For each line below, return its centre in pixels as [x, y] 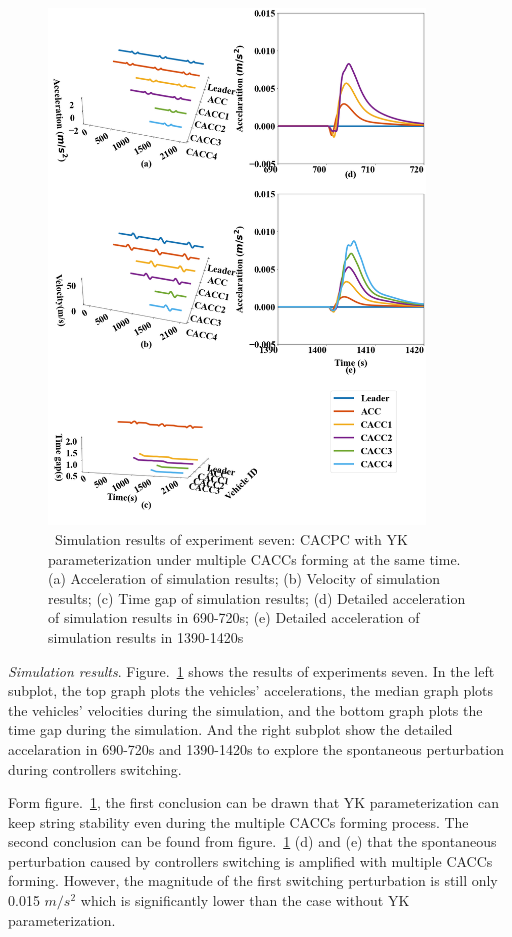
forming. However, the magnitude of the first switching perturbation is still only [253, 880]
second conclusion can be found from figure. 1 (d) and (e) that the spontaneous [252, 841]
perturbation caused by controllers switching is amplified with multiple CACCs [250, 860]
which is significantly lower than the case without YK [245, 900]
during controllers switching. [95, 768]
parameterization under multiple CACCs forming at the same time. [254, 558]
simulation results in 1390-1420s [146, 636]
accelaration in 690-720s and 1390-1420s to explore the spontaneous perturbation [256, 748]
